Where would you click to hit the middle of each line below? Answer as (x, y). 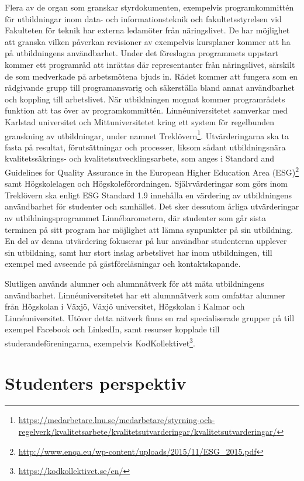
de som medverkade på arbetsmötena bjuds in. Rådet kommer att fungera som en (151, 76)
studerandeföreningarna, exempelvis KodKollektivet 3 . (100, 342)
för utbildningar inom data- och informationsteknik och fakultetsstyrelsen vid (143, 18)
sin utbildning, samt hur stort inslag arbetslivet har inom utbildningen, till (139, 252)
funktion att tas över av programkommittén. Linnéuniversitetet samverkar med (146, 110)
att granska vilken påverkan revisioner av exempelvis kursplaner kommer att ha (148, 41)
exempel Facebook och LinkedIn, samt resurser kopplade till (112, 329)
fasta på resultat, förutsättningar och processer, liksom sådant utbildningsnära (145, 147)
